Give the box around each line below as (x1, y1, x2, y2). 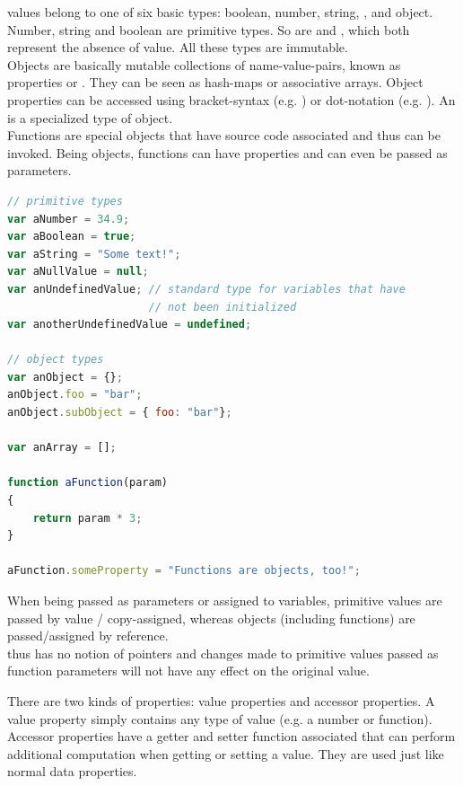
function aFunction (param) (7, 476, 169, 490)
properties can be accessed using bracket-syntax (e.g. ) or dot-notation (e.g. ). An (7, 90, 456, 109)
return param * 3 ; (32, 511, 143, 525)
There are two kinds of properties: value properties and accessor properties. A (7, 691, 435, 710)
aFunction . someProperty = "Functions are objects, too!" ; (7, 564, 361, 578)
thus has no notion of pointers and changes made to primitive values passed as (7, 643, 439, 662)
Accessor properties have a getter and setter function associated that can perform (7, 727, 456, 746)
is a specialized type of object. (7, 108, 173, 127)
